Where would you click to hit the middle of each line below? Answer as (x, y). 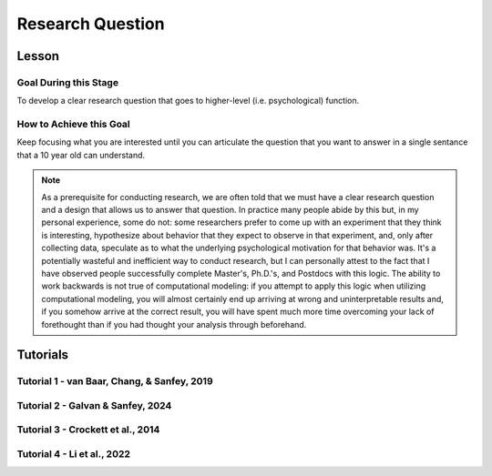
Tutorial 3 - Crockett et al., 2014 (88, 430)
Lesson (38, 56)
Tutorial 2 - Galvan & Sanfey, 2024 (94, 405)
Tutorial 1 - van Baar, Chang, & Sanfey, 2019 (115, 381)
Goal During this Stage (67, 82)
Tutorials (42, 355)
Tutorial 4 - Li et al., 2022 (74, 454)
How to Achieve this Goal (74, 125)
